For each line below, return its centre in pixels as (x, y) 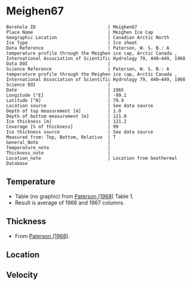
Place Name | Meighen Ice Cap (80, 32)
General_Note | (58, 142)
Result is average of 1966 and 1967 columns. (70, 203)
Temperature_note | (58, 147)
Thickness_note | (58, 153)
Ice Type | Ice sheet (72, 43)
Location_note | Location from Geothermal (92, 158)
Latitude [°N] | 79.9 (65, 100)
